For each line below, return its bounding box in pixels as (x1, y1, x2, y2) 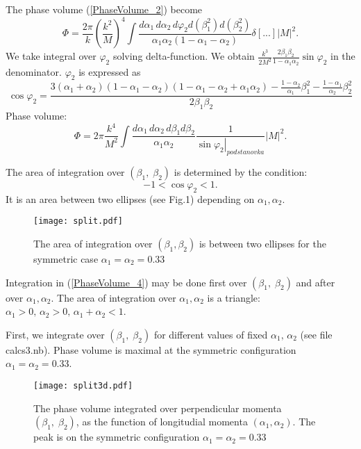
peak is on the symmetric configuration (33, 430, 200, 444)
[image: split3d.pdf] (33, 380, 133, 391)
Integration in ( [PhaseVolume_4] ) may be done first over (6, 275, 247, 289)
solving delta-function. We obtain (112, 49, 255, 63)
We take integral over (6, 49, 96, 63)
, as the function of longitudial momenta (76, 414, 248, 429)
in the (330, 49, 355, 63)
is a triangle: (207, 290, 260, 304)
